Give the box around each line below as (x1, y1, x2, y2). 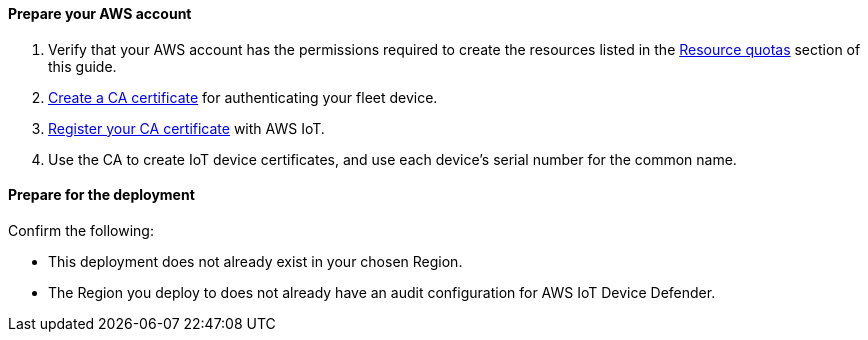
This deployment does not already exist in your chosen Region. (48, 252, 463, 270)
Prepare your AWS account (8, 5, 192, 22)
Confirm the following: (8, 221, 154, 239)
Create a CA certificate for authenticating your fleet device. (48, 88, 438, 106)
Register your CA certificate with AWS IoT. (48, 119, 325, 137)
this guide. (48, 57, 117, 75)
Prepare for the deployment (8, 186, 195, 204)
